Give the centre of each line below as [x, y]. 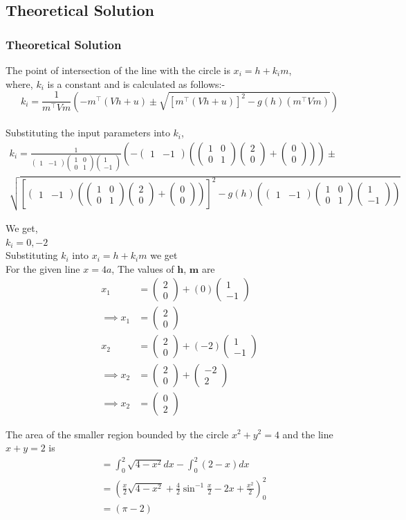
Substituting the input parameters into [88, 133]
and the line [308, 434]
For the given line [43, 268]
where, [19, 83]
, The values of [143, 268]
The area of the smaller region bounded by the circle [117, 434]
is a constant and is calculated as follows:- [136, 83]
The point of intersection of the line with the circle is [118, 70]
